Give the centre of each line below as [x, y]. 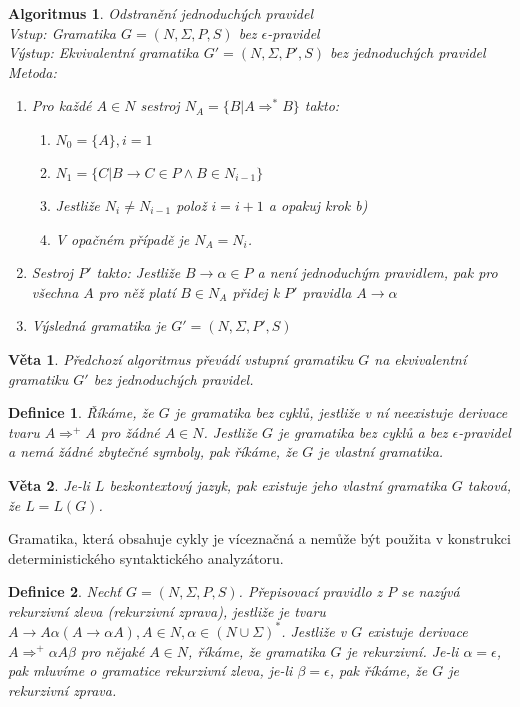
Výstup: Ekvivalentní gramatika [103, 52]
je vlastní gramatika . [381, 451]
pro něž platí [137, 291]
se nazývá [430, 591]
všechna [55, 291]
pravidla [327, 291]
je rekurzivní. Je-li [402, 650]
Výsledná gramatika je [99, 325]
